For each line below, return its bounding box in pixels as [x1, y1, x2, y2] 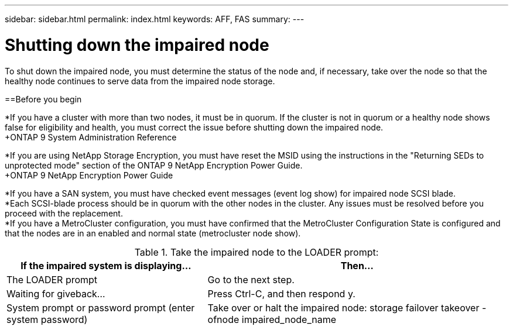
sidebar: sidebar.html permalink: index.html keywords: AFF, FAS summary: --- [5, 14, 305, 24]
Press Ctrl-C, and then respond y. [207, 287, 355, 300]
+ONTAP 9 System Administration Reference [5, 132, 177, 142]
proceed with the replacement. [5, 208, 123, 218]
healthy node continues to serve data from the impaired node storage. [5, 75, 275, 86]
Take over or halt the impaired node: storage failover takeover [207, 301, 480, 314]
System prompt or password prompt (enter [6, 301, 195, 314]
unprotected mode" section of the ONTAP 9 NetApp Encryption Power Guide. [5, 160, 303, 170]
